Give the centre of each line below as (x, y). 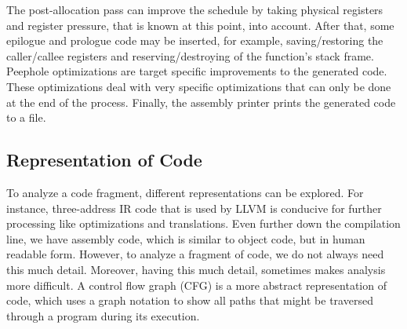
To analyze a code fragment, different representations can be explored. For (185, 192)
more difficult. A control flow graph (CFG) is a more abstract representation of (196, 285)
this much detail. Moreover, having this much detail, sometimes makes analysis (196, 269)
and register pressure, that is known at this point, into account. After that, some (200, 25)
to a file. (26, 117)
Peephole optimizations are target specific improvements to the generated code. (197, 71)
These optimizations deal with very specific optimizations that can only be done (199, 86)
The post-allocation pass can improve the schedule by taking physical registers (195, 9)
